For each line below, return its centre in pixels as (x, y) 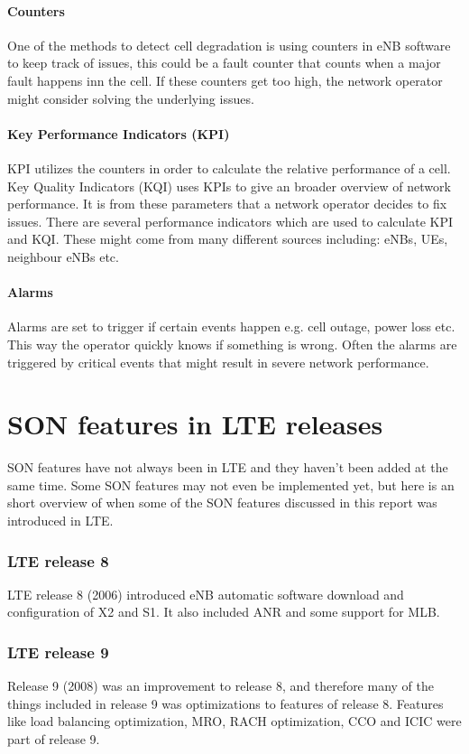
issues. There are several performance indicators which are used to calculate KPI (230, 221)
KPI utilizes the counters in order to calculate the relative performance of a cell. (229, 168)
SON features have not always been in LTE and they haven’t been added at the (228, 467)
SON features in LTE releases (195, 424)
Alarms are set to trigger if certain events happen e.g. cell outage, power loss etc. (231, 326)
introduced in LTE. (60, 521)
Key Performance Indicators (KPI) (119, 133)
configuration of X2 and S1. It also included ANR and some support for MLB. (224, 612)
